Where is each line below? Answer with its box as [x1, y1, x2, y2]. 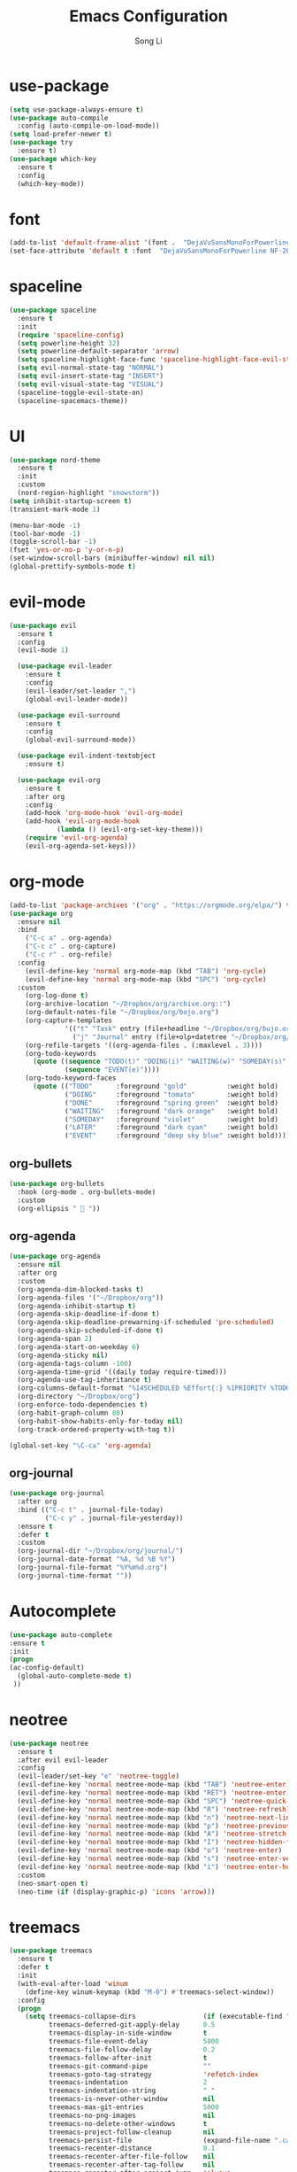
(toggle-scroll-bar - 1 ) [9, 538, 97, 547]
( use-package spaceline [9, 306, 97, 315]
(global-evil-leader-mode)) [25, 694, 128, 703]
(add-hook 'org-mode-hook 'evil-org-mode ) [25, 809, 184, 818]
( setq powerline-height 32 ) [17, 338, 121, 347]
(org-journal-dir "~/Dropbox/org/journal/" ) [17, 1547, 184, 1555]
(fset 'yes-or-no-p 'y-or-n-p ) [9, 546, 125, 555]
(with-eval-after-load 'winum [17, 1979, 128, 1988]
